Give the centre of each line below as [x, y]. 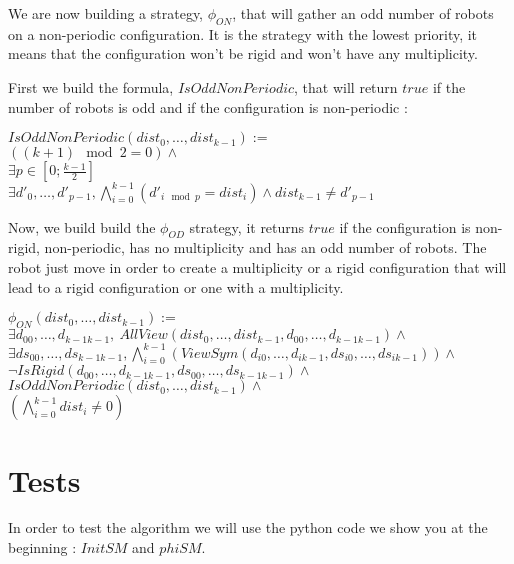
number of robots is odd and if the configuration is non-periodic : [208, 106]
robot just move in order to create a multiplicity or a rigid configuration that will [257, 267]
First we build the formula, [91, 86]
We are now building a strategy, [106, 13]
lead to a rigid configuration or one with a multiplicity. [176, 286]
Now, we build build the [82, 226]
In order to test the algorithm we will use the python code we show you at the [248, 527]
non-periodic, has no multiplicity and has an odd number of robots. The [265, 247]
